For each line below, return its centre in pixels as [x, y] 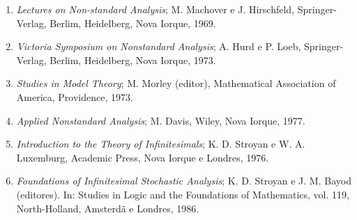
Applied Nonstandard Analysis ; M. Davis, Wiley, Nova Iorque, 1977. [161, 120]
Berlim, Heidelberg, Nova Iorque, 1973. [133, 60]
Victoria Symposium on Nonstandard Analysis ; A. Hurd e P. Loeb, [159, 46]
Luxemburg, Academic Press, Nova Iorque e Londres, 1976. [143, 157]
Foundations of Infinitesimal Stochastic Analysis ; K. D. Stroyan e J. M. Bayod [184, 181]
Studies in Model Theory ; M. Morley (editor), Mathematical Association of [176, 83]
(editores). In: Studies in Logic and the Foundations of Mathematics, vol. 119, [183, 194]
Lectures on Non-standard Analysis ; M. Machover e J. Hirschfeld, [155, 9]
